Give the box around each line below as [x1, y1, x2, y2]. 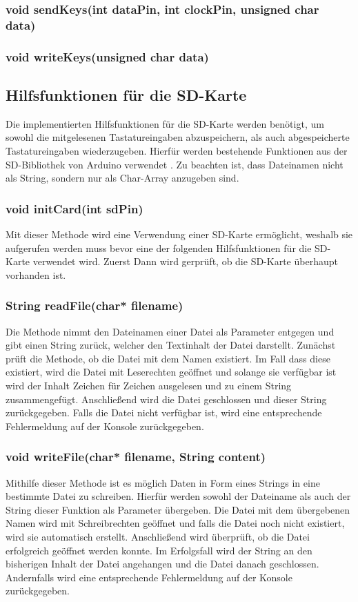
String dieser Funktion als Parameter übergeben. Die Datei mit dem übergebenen [6, 502, 350, 516]
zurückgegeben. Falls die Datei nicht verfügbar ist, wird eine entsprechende [6, 405, 322, 420]
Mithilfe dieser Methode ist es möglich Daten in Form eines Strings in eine [6, 475, 320, 489]
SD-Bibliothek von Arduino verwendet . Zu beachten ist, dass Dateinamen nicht [6, 157, 344, 171]
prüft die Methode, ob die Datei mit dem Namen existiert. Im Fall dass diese [6, 351, 330, 365]
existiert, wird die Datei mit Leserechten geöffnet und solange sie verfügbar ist [6, 365, 337, 379]
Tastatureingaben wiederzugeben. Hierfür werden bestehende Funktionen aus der [6, 144, 348, 157]
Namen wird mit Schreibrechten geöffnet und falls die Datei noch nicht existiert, [6, 516, 345, 530]
